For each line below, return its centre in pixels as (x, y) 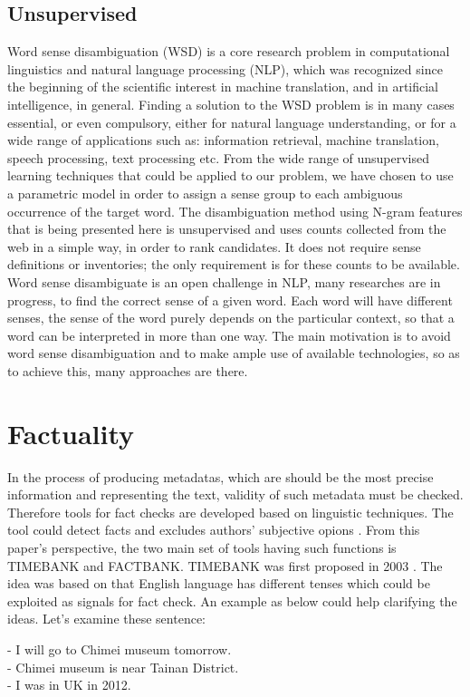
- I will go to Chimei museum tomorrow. (120, 649)
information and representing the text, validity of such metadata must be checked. (235, 494)
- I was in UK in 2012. (69, 685)
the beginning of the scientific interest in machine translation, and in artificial (223, 87)
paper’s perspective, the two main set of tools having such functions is (202, 547)
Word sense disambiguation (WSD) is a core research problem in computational (229, 51)
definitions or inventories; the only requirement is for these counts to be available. (234, 264)
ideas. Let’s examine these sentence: (107, 619)
